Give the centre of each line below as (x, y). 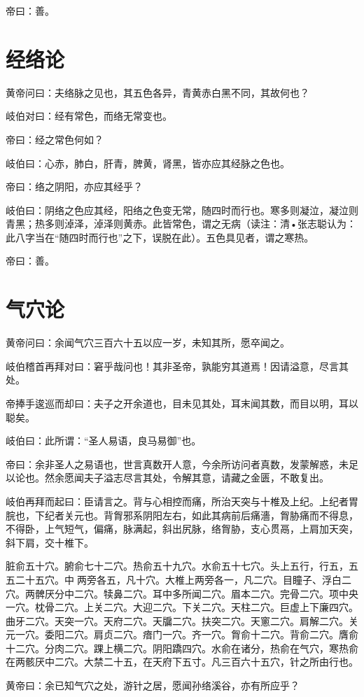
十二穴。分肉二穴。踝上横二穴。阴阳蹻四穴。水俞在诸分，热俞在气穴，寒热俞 (182, 648)
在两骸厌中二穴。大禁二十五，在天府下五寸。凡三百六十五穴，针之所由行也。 (182, 662)
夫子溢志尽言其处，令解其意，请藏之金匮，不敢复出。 (206, 478)
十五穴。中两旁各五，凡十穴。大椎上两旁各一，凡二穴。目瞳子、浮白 (183, 579)
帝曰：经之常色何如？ (55, 139)
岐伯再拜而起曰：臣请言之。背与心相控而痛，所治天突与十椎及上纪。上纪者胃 (182, 501)
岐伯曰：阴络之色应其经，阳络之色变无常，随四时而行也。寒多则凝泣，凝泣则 (182, 210)
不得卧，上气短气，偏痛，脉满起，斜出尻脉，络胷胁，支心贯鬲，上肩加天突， (182, 529)
